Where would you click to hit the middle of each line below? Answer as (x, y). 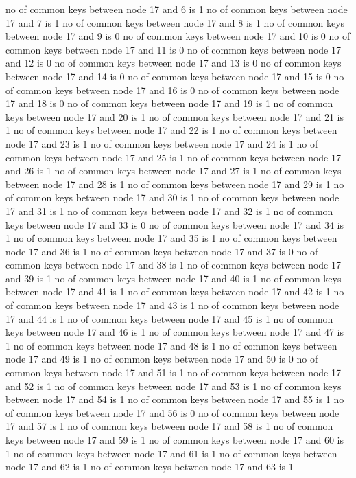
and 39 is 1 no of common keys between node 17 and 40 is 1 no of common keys (174, 278)
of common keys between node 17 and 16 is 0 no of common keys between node (173, 90)
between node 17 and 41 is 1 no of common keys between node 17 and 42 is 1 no (175, 292)
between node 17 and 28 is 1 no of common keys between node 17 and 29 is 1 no (175, 184)
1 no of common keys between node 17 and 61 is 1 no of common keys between (171, 453)
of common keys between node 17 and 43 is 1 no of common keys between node (173, 305)
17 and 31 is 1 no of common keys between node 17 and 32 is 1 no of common (169, 210)
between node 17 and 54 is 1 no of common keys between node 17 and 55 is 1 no (175, 399)
